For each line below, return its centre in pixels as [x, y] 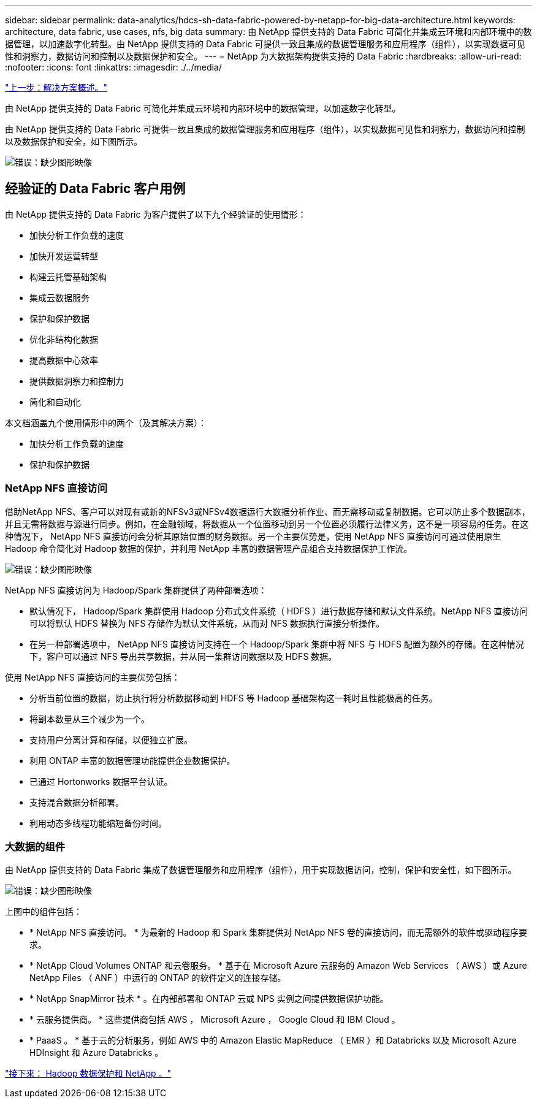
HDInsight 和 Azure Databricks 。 [97, 1053]
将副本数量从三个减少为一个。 [89, 719]
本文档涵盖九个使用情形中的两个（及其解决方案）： [106, 422]
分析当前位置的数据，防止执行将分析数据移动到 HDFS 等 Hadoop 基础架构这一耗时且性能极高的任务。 [234, 698]
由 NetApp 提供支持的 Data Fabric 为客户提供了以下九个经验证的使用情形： [156, 214]
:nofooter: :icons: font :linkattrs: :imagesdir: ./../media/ [113, 67]
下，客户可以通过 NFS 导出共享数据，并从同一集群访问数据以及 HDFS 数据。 [183, 656]
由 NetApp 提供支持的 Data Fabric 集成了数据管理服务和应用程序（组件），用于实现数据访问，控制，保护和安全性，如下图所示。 [261, 870]
